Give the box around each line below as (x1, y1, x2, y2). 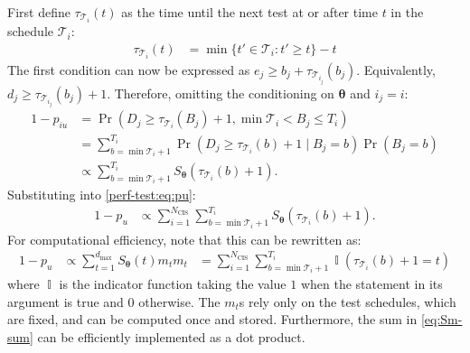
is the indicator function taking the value (59, 274, 287, 293)
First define (7, 3, 70, 21)
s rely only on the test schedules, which (239, 292, 456, 311)
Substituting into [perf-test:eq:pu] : (7, 185, 196, 204)
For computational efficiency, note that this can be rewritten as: (7, 229, 362, 248)
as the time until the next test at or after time (121, 3, 378, 21)
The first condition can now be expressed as (7, 60, 250, 79)
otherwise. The (138, 292, 221, 311)
